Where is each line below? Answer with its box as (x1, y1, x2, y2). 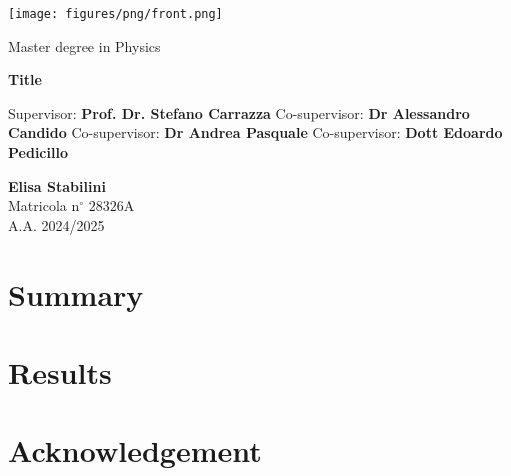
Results (8, 351, 112, 392)
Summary (8, 273, 144, 314)
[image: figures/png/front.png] (8, 7, 223, 21)
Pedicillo (8, 142, 68, 163)
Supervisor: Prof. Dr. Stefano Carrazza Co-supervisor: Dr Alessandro (8, 102, 470, 123)
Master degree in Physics (8, 35, 161, 56)
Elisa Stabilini (8, 175, 106, 196)
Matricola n (8, 195, 80, 216)
